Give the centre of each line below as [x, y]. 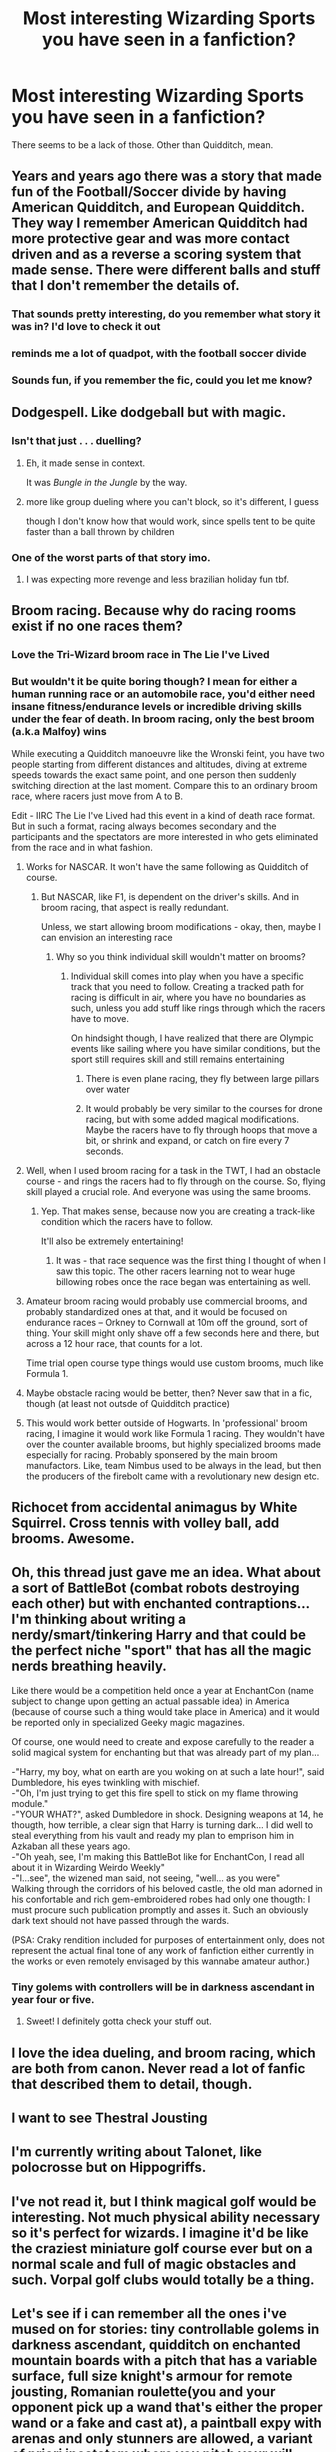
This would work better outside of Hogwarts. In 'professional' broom [166, 1423]
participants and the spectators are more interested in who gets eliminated [165, 836]
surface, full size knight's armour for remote [152, 2376]
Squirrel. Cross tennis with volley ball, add [145, 1523]
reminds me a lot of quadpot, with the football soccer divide [159, 354]
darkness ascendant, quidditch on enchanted [156, 2345]
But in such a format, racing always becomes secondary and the [144, 826]
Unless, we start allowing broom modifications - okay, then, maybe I [180, 926]
